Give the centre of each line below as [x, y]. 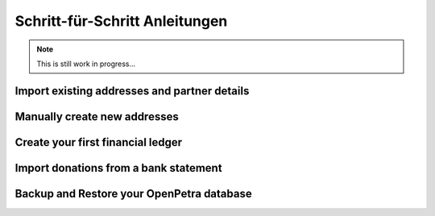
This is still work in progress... [86, 64]
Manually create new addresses [97, 116]
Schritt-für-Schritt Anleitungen [121, 21]
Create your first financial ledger [99, 142]
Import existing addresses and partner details [132, 91]
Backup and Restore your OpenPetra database [134, 193]
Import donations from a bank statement [118, 168]
